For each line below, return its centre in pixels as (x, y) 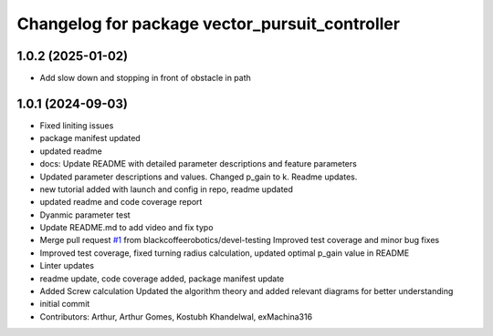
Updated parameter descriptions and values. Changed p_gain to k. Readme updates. (199, 177)
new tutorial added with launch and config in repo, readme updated (167, 189)
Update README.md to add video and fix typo (126, 228)
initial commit (65, 304)
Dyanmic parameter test (85, 215)
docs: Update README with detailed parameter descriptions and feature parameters (199, 164)
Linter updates (67, 266)
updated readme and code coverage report (121, 202)
